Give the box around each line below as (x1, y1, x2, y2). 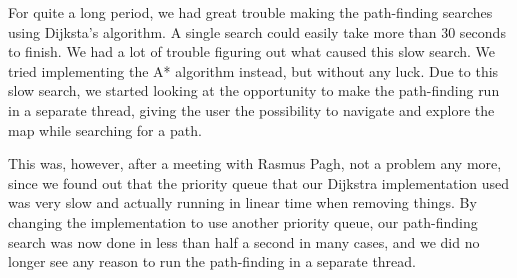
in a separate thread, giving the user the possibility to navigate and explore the (8, 99, 495, 120)
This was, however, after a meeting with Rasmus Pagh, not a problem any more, (8, 153, 502, 174)
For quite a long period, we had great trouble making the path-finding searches (8, 2, 493, 22)
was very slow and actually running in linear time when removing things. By (8, 192, 477, 213)
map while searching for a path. (8, 119, 202, 140)
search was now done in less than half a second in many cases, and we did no (8, 231, 480, 252)
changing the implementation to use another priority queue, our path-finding (8, 211, 478, 232)
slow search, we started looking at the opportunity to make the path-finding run (8, 80, 500, 101)
